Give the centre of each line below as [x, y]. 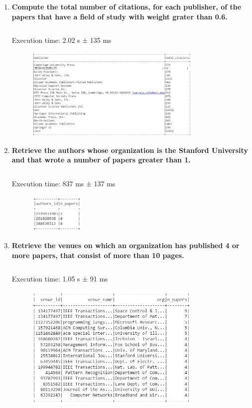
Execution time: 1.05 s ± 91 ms [60, 279]
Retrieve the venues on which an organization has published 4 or [126, 245]
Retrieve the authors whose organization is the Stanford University [130, 150]
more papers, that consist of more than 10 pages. [98, 255]
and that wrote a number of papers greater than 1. [101, 160]
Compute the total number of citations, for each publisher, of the [126, 6]
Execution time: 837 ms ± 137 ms [63, 184]
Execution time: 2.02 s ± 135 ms [62, 40]
